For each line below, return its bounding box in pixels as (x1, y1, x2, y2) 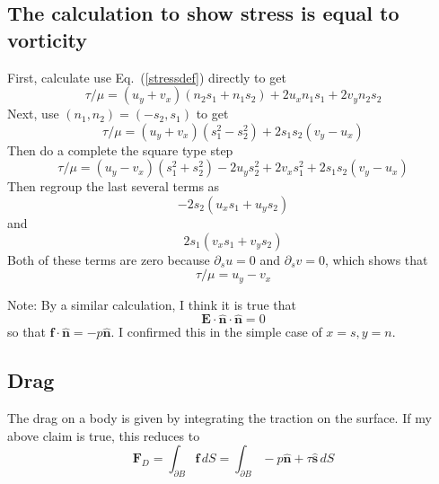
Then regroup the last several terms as (7, 177, 220, 196)
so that (7, 322, 46, 341)
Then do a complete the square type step (7, 140, 233, 159)
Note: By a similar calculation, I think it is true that (7, 295, 297, 313)
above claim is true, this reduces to (7, 426, 200, 444)
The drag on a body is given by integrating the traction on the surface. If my (7, 409, 432, 427)
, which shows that (325, 250, 428, 268)
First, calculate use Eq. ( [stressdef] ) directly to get (7, 67, 286, 86)
